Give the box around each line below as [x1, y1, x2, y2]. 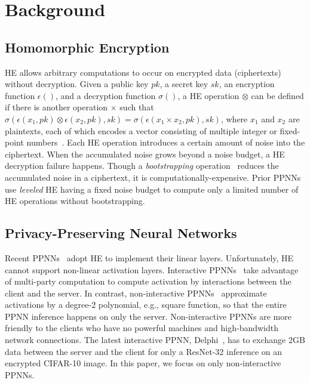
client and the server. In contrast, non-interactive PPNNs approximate [5, 286, 267, 299]
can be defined [251, 89, 304, 101]
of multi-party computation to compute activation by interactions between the [5, 275, 291, 288]
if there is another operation [5, 101, 108, 113]
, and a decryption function [56, 89, 156, 101]
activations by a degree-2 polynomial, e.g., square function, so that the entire [5, 298, 287, 311]
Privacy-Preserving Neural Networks [5, 224, 237, 242]
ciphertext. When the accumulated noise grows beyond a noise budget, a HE [5, 147, 285, 160]
